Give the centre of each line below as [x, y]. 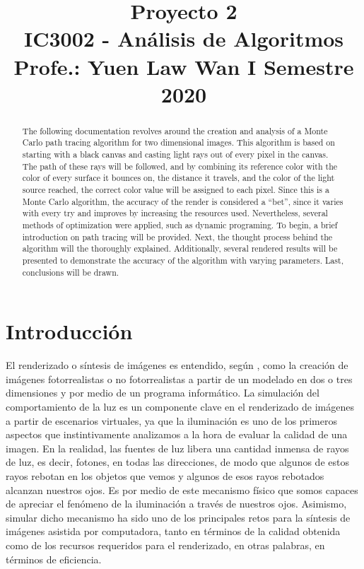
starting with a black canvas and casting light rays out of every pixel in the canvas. [175, 154]
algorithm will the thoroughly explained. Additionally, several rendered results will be [180, 248]
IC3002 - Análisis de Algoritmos [184, 39]
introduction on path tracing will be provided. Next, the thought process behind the [177, 236]
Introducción [69, 331]
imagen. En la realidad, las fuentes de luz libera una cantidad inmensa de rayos [177, 448]
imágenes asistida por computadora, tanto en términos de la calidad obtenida [173, 531]
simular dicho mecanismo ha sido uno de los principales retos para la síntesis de [178, 517]
